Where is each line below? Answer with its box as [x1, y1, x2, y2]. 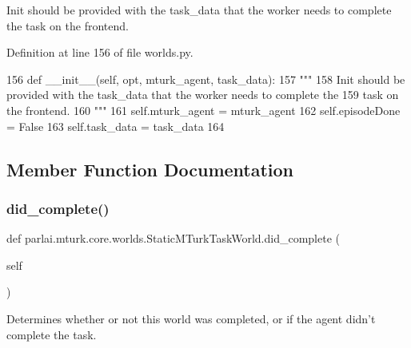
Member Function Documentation [6, 156, 294, 181]
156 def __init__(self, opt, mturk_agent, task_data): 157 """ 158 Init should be [6, 70, 405, 87]
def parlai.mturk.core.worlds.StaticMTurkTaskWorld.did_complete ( [6, 230, 340, 247]
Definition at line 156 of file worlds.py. [6, 44, 194, 61]
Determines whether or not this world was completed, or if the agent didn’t [6, 310, 376, 326]
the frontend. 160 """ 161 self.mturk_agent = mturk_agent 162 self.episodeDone [6, 101, 401, 118]
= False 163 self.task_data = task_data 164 [6, 117, 225, 134]
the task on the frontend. [6, 17, 129, 34]
